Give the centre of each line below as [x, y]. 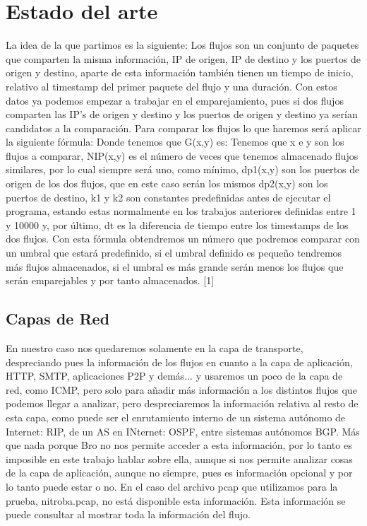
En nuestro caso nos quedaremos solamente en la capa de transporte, [155, 348]
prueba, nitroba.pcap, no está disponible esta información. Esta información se [176, 500]
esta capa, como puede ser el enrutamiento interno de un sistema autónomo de [176, 417]
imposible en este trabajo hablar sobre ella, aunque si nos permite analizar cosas [179, 458]
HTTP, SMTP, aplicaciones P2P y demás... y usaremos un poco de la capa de [174, 376]
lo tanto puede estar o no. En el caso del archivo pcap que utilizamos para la [172, 486]
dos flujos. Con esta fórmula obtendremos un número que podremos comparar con [183, 239]
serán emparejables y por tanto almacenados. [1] [110, 280]
